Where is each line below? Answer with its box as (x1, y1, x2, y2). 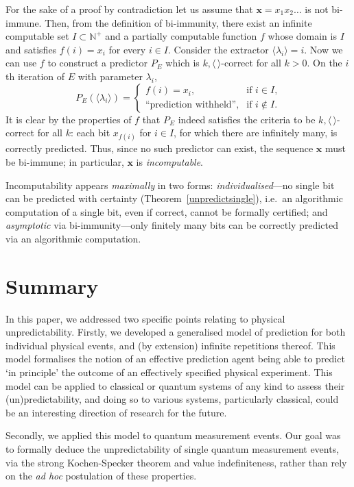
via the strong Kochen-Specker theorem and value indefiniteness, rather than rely (5, 455, 347, 469)
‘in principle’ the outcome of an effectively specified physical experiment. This (5, 365, 333, 379)
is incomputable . (136, 154, 204, 168)
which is (165, 55, 200, 70)
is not (305, 2, 329, 16)
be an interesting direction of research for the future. (5, 405, 227, 419)
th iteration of (5, 68, 65, 83)
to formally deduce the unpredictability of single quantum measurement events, (5, 441, 340, 455)
